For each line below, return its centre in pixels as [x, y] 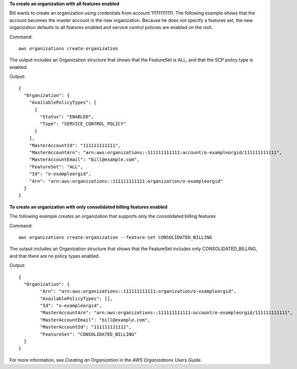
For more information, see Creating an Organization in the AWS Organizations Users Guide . [106, 360]
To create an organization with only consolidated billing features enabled [89, 207]
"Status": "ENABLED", [67, 117]
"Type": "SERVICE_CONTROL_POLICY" [83, 124]
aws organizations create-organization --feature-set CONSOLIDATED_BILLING [115, 237]
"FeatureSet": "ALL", [56, 167]
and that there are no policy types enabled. [55, 256]
